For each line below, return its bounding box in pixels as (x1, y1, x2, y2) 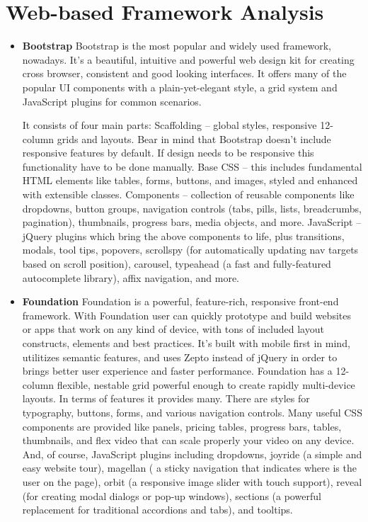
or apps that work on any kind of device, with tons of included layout (22, 322, 324, 336)
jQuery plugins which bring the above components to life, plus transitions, (22, 228, 345, 243)
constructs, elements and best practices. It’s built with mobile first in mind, (22, 336, 350, 350)
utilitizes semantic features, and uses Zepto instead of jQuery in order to (22, 349, 338, 364)
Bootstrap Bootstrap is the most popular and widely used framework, (22, 38, 331, 53)
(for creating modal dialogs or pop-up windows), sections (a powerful (22, 488, 321, 503)
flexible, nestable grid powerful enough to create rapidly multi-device (57, 377, 355, 392)
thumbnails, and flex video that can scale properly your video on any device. (22, 433, 355, 448)
